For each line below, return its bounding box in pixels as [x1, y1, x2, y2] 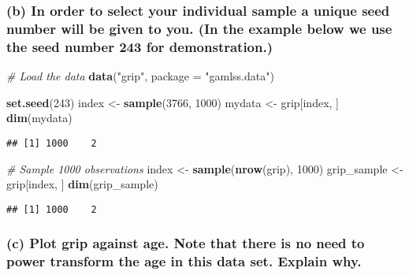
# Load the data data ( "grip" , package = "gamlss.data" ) [6, 68, 274, 84]
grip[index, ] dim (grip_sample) [6, 176, 158, 192]
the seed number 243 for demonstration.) [6, 36, 273, 56]
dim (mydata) [6, 110, 73, 126]
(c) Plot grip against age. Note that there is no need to [6, 233, 365, 253]
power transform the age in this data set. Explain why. [6, 251, 362, 271]
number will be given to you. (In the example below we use [6, 18, 392, 38]
